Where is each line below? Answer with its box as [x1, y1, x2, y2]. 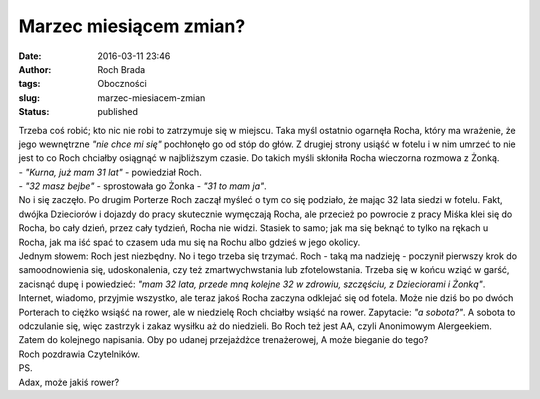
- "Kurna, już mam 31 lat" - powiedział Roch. [18, 166, 202, 178]
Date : [18, 50, 42, 62]
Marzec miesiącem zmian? [18, 15, 246, 37]
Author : [18, 63, 52, 75]
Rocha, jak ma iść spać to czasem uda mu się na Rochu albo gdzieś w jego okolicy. [18, 236, 361, 248]
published [97, 106, 139, 118]
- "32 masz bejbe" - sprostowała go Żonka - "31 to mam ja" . [18, 180, 267, 192]
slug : [18, 91, 40, 104]
